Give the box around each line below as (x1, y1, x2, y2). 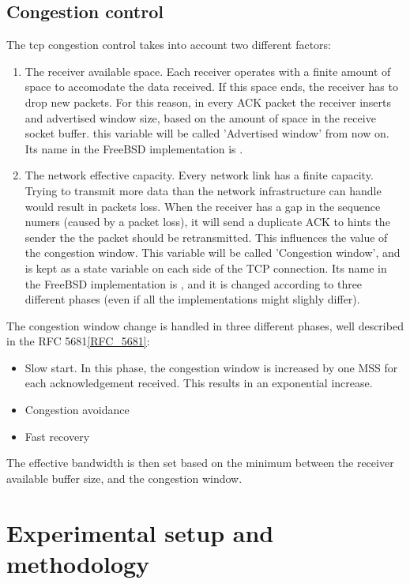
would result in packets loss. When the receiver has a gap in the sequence (24, 198, 381, 214)
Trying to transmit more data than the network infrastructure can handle (24, 182, 382, 198)
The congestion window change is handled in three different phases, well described (6, 317, 404, 333)
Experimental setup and (6, 516, 274, 548)
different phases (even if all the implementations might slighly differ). (24, 291, 360, 307)
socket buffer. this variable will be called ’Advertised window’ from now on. (24, 125, 389, 141)
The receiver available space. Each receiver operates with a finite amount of (24, 62, 391, 79)
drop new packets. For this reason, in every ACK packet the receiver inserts (24, 93, 391, 110)
